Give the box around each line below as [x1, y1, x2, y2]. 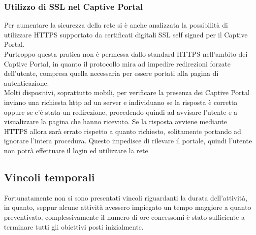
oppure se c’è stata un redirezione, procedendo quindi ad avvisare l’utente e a [4, 106, 238, 117]
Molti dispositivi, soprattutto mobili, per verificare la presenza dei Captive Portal [4, 87, 250, 98]
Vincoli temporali [4, 169, 95, 184]
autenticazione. [4, 77, 49, 88]
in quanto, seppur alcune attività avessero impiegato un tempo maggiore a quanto [4, 202, 251, 212]
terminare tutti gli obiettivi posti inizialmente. [4, 221, 144, 232]
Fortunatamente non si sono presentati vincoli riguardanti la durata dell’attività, [4, 192, 248, 202]
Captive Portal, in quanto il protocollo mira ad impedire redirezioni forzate [4, 58, 231, 68]
